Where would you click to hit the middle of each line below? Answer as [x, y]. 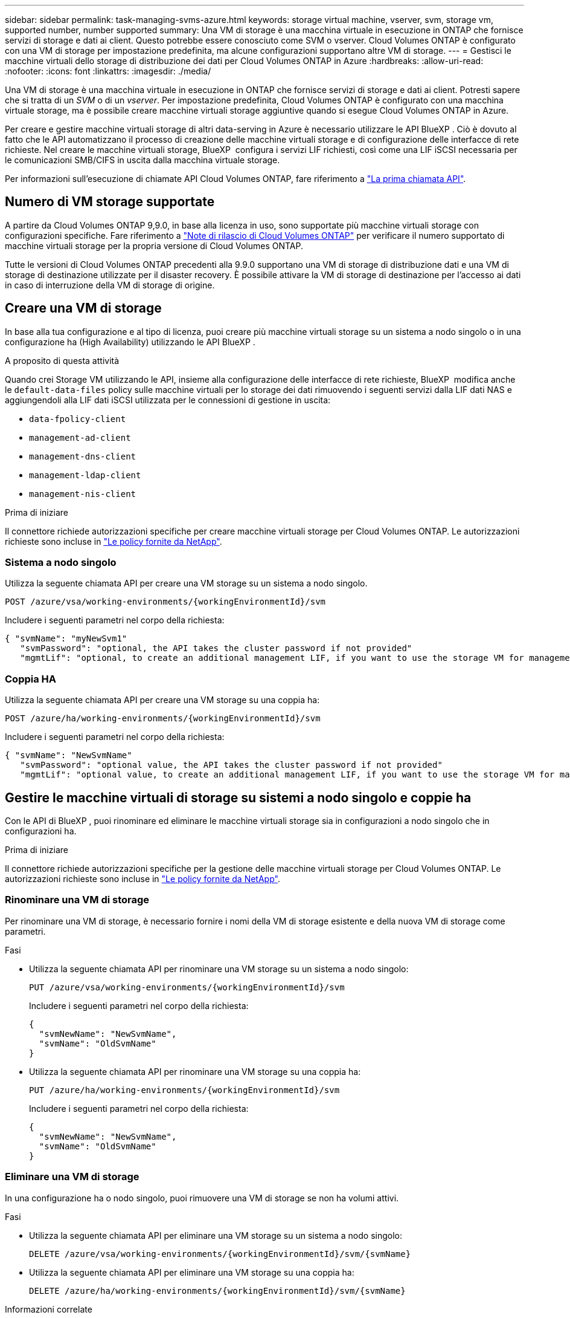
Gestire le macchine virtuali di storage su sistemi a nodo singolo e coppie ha [238, 797]
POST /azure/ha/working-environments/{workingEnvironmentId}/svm [163, 719]
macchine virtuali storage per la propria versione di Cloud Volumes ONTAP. [154, 245]
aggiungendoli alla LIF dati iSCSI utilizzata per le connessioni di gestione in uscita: [168, 400]
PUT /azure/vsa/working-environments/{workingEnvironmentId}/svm [187, 987]
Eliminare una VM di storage [72, 1177]
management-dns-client [83, 456]
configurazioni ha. [41, 831]
